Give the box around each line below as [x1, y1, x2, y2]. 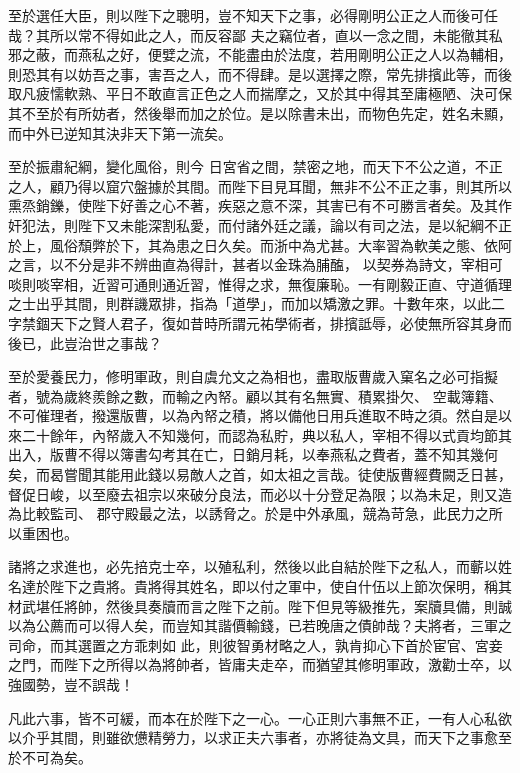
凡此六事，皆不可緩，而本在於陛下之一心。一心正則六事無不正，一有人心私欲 [8, 707, 512, 728]
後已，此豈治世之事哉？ [8, 332, 162, 353]
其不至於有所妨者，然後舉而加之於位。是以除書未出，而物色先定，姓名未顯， [8, 102, 512, 123]
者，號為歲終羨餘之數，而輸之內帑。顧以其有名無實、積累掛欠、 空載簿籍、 [8, 385, 503, 406]
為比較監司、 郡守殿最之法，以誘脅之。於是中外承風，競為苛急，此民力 [8, 503, 475, 524]
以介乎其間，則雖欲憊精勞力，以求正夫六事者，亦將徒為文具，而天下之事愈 [8, 727, 498, 748]
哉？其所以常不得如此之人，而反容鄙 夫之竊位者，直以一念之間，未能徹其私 [8, 24, 503, 45]
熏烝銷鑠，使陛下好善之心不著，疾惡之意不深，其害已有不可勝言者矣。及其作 [8, 195, 512, 216]
